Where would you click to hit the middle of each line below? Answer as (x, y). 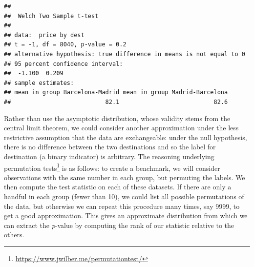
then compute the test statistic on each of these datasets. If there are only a (118, 187)
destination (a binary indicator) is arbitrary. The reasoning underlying (109, 156)
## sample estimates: (39, 83)
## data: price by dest (44, 35)
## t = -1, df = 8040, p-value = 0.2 (65, 45)
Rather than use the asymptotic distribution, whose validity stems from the (117, 118)
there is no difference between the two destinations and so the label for (110, 147)
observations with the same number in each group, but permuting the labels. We (125, 177)
